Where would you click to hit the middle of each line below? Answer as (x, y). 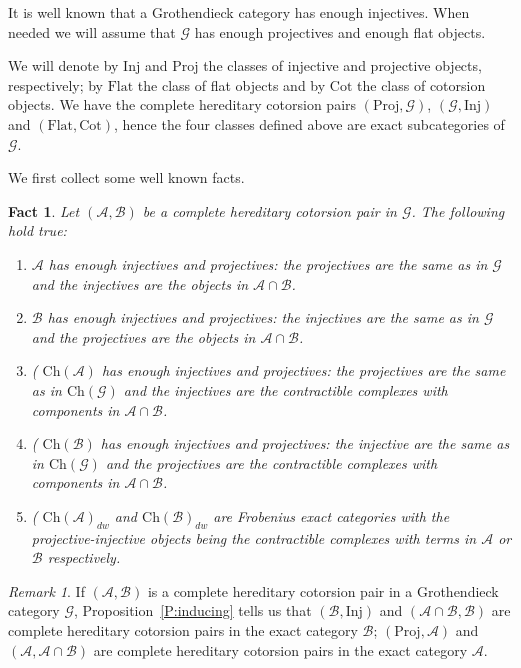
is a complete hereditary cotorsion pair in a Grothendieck (323, 590)
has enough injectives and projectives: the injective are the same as (305, 443)
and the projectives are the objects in (143, 336)
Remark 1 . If (46, 590)
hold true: (37, 230)
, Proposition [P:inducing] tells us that (193, 610)
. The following (458, 210)
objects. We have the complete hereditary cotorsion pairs (182, 104)
